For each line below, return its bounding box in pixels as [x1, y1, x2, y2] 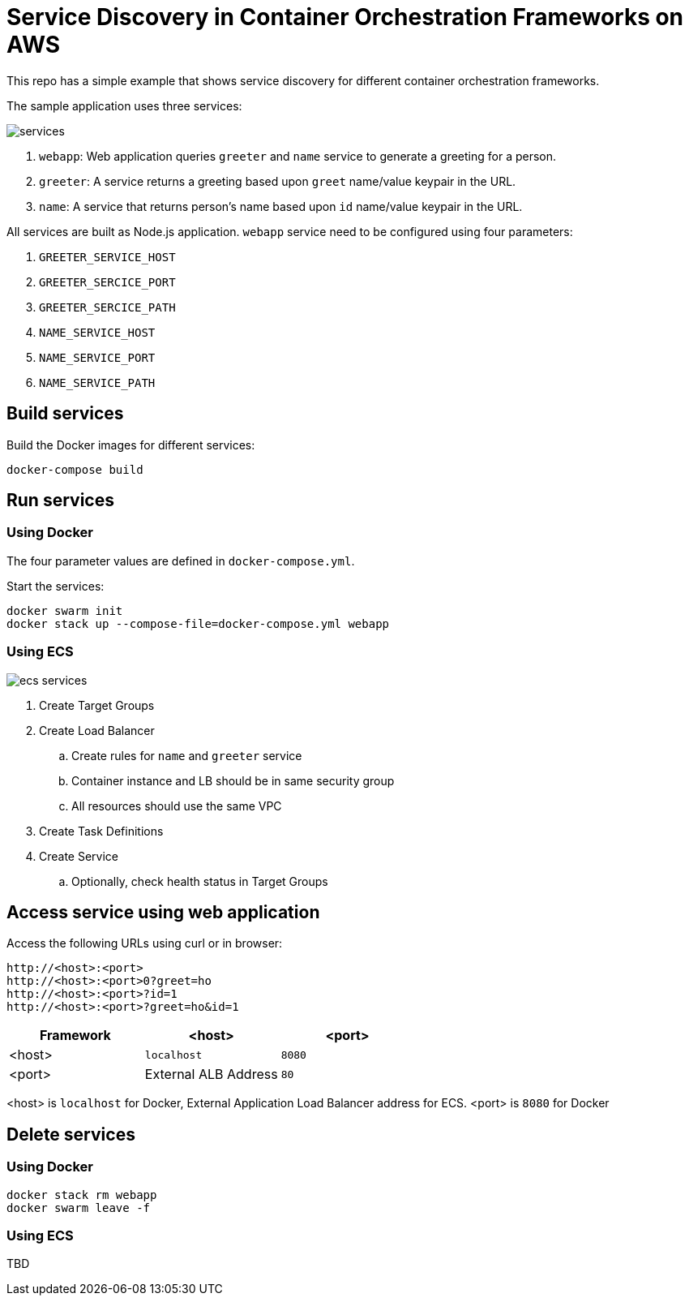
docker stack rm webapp [6, 1188, 157, 1201]
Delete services [6, 1124, 135, 1145]
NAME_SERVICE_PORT [39, 350, 156, 364]
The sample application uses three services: [6, 98, 242, 113]
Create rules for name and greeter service [71, 748, 302, 763]
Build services [6, 403, 124, 424]
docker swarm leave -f [6, 1201, 151, 1214]
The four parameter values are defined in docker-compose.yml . [6, 553, 355, 568]
